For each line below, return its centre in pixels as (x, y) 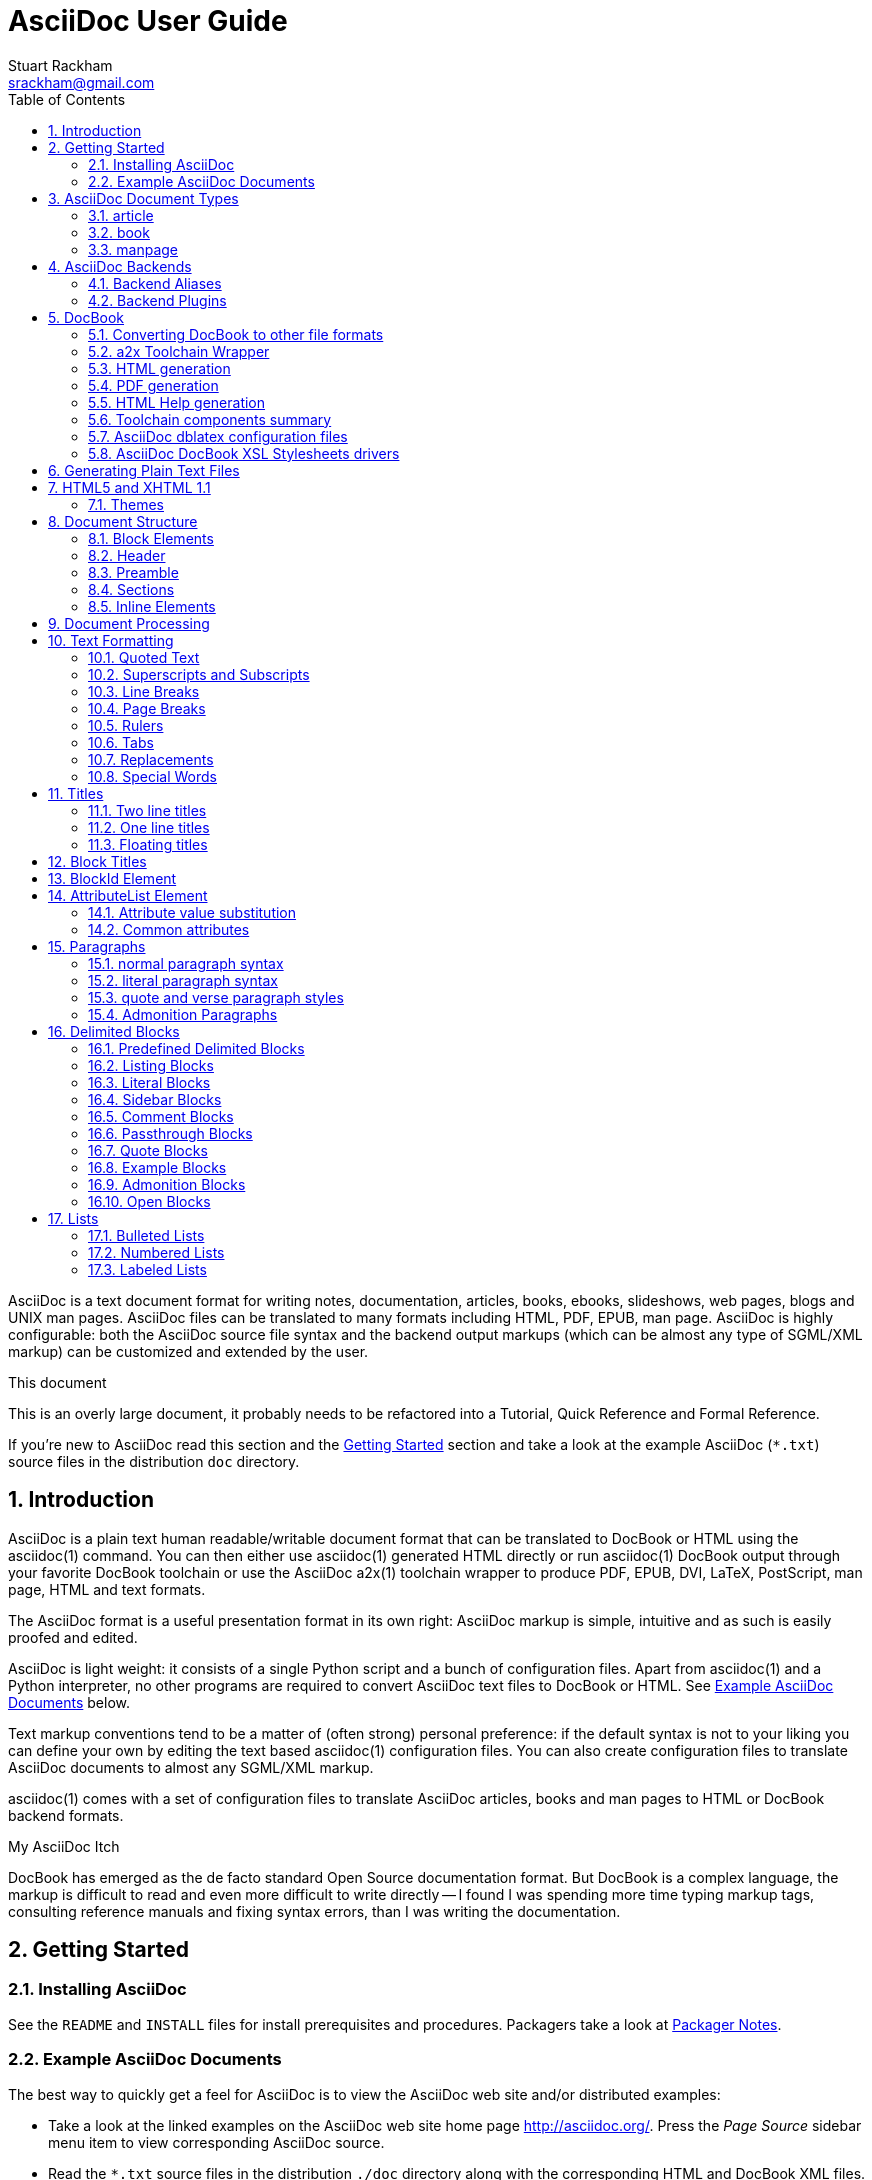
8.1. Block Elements (151, 538)
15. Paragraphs (97, 946)
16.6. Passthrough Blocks (170, 1133)
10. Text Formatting (111, 640)
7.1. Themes (126, 504)
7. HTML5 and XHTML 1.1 (129, 487)
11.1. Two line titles (147, 810)
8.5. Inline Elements (152, 606)
